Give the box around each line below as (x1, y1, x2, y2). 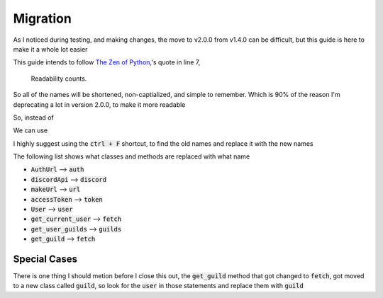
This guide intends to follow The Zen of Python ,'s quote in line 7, (13, 58, 201, 67)
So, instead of (13, 113, 55, 122)
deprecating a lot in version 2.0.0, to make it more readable (13, 100, 186, 109)
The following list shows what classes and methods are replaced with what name (13, 152, 250, 161)
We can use (13, 126, 48, 134)
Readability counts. (30, 74, 87, 83)
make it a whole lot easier (13, 45, 88, 53)
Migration (13, 11, 72, 26)
